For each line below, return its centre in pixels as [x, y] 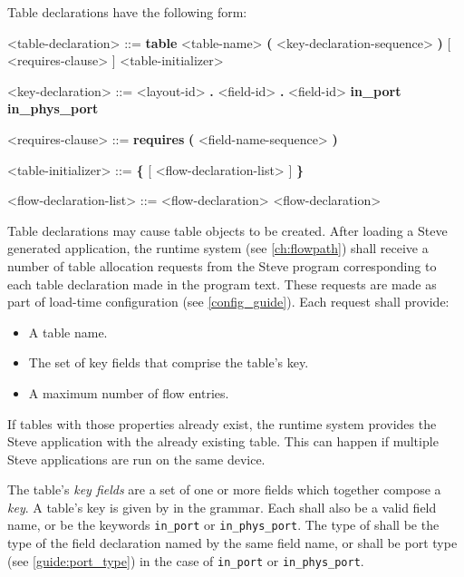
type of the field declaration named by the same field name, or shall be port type [232, 543]
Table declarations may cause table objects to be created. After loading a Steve [227, 230]
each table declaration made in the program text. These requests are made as [222, 284]
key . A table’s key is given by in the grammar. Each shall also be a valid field [222, 507]
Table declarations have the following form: [127, 12]
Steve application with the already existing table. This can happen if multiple [223, 441]
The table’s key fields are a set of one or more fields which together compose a [224, 489]
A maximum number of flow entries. [129, 392]
